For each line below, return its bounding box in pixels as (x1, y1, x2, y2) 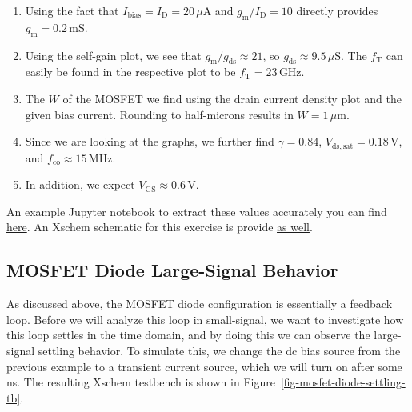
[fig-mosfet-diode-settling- (280, 374, 406, 390)
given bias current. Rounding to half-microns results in (25, 106, 294, 122)
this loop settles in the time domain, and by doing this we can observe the (6, 326, 370, 343)
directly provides (296, 2, 378, 18)
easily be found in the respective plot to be (25, 63, 236, 80)
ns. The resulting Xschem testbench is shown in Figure (6, 374, 275, 390)
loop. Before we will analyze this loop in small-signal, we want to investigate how (6, 310, 404, 327)
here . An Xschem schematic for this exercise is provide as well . (6, 218, 313, 235)
